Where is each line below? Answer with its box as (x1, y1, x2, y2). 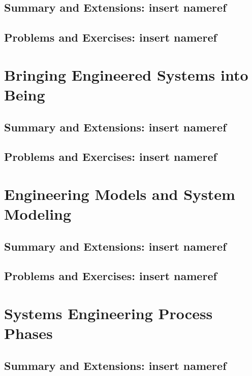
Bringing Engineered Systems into (4, 64, 248, 85)
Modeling (4, 203, 72, 224)
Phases (4, 323, 53, 344)
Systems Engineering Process (4, 303, 213, 323)
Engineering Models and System (4, 183, 235, 204)
